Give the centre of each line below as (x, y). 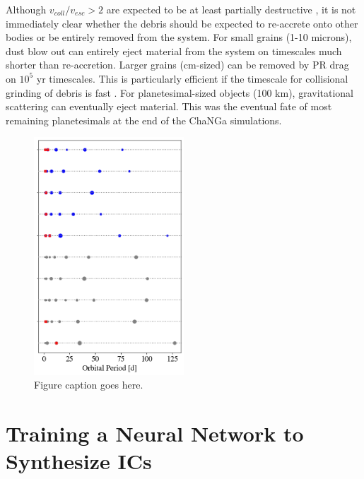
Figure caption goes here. (89, 385)
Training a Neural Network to (155, 433)
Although (26, 9)
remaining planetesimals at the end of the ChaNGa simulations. (144, 120)
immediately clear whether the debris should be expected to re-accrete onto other (182, 23)
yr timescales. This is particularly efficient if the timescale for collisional (192, 78)
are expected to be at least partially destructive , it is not (231, 9)
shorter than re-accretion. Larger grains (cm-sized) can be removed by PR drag (177, 65)
